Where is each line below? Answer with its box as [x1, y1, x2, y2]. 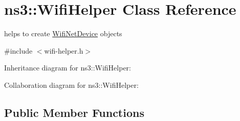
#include [4, 45, 33, 56]
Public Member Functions [4, 104, 144, 120]
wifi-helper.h [44, 45, 83, 56]
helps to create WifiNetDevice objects [4, 28, 122, 39]
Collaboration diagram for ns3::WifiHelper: [4, 79, 139, 90]
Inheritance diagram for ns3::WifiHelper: [4, 62, 131, 73]
